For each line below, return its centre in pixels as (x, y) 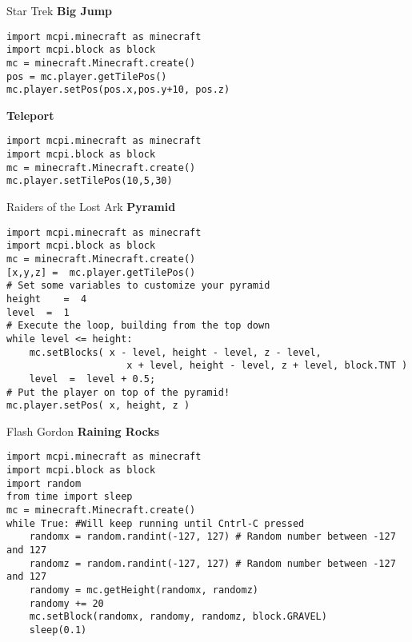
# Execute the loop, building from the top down (138, 326)
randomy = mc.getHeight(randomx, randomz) (144, 590)
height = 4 (47, 299)
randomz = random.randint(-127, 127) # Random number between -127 (212, 563)
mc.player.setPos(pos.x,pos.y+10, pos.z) (118, 90)
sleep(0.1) (58, 630)
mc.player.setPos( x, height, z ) (98, 406)
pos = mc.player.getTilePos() (87, 76)
